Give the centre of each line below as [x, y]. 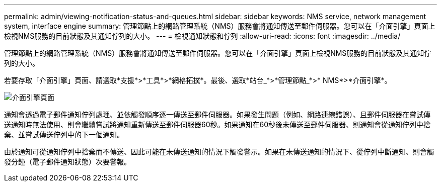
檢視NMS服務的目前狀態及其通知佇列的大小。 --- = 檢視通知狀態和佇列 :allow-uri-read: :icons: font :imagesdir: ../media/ [202, 36]
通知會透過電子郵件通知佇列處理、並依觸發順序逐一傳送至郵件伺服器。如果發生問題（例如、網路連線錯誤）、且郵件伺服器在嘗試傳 [217, 114]
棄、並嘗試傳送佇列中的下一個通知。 [64, 134]
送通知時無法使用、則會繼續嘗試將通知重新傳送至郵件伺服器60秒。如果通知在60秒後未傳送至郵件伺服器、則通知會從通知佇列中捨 [217, 124]
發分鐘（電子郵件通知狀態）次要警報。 [67, 162]
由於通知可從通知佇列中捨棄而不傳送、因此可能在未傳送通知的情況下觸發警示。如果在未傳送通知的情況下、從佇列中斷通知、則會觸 [219, 152]
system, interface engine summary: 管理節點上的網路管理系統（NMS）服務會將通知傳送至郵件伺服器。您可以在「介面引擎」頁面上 [220, 26]
